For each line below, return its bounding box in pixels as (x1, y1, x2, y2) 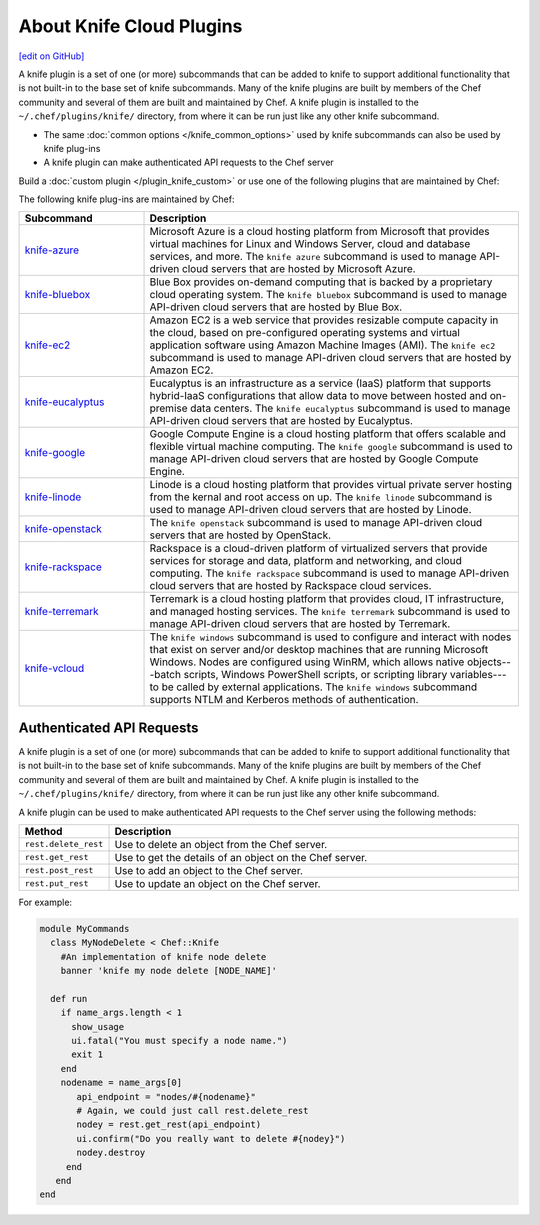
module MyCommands (39, 923, 130, 934)
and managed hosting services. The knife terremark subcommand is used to (149, 605, 511, 619)
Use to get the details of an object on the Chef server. (114, 850, 368, 864)
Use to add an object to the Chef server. (114, 863, 304, 877)
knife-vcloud (24, 661, 85, 675)
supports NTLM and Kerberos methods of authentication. (149, 693, 419, 707)
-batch (149, 668, 182, 682)
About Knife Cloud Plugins (18, 15, 243, 37)
